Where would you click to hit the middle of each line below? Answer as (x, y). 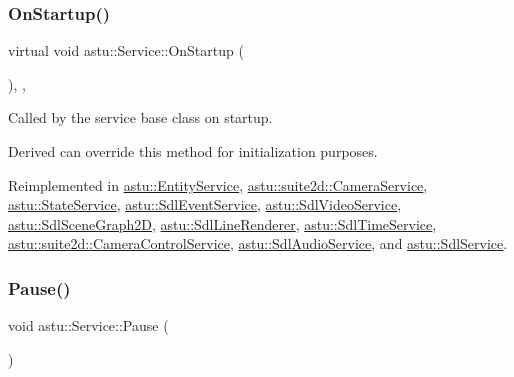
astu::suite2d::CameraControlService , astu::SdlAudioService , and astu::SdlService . (258, 243)
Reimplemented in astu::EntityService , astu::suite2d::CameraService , (218, 184)
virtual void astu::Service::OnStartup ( (126, 50)
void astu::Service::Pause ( (88, 325)
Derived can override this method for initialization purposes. (193, 151)
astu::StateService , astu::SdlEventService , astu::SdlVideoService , (205, 204)
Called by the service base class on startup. (140, 117)
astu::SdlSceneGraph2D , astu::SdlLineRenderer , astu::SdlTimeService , (222, 223)
